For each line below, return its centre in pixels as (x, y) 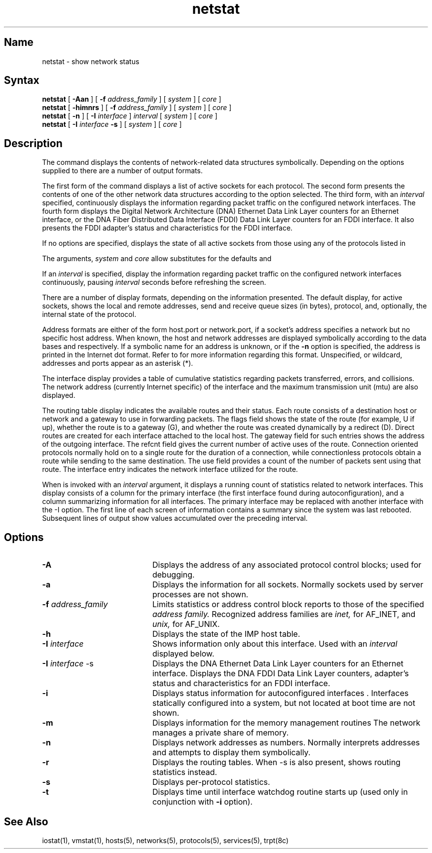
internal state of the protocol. (89, 314)
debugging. (173, 575)
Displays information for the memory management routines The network (286, 723)
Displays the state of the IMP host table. (226, 634)
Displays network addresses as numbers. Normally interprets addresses (286, 743)
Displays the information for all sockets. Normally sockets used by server (288, 585)
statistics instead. (185, 772)
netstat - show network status (91, 61)
